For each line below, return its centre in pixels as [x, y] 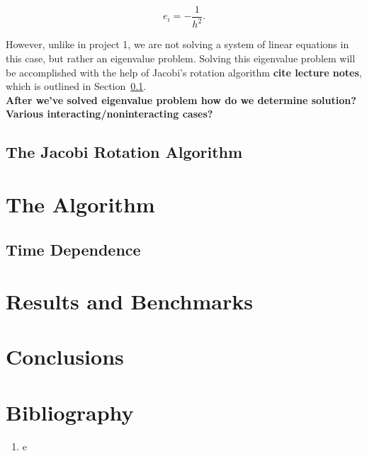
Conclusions [65, 357]
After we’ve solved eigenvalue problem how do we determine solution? [181, 99]
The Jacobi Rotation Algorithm [124, 152]
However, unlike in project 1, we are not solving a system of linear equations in [177, 44]
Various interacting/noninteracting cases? [109, 114]
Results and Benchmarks [129, 301]
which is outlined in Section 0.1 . [76, 86]
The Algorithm [80, 204]
